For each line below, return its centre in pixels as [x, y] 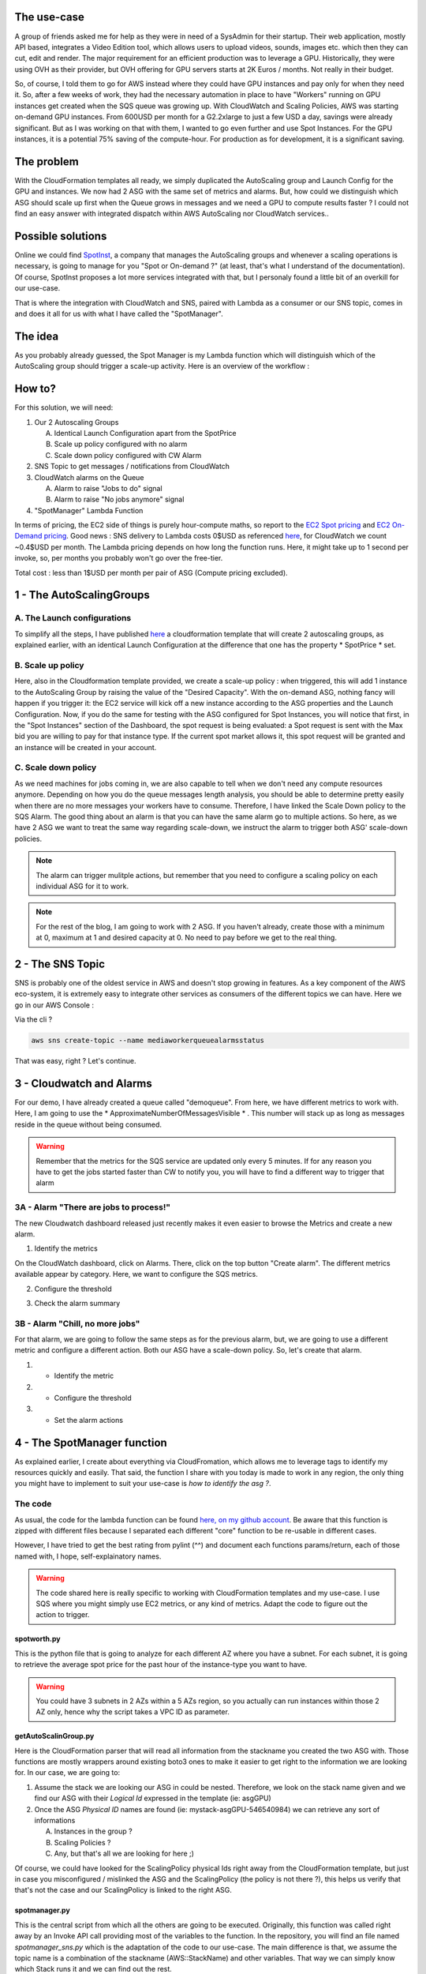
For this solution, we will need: [64, 407]
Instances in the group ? [93, 1831]
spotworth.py [37, 1639]
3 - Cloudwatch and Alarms [84, 1083]
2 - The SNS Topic [60, 964]
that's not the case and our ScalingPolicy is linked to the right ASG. [123, 1890]
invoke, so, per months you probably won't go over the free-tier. [119, 558]
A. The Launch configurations [73, 618]
